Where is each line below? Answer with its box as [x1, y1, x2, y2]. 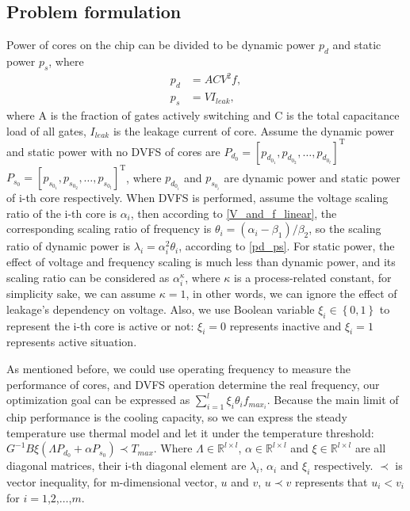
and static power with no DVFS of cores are [6, 143, 220, 159]
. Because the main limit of [266, 391, 399, 408]
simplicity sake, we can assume [6, 285, 156, 302]
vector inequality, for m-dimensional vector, [6, 473, 217, 490]
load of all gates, [6, 122, 86, 139]
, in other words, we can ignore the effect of [186, 285, 397, 302]
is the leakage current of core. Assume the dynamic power [113, 122, 395, 139]
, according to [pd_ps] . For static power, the [178, 238, 395, 254]
